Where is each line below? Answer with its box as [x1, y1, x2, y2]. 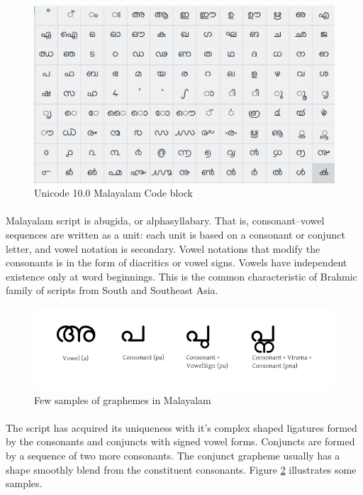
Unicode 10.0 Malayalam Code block [34, 185, 193, 200]
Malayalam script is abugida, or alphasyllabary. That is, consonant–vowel [6, 213, 325, 228]
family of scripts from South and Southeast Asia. [6, 283, 218, 298]
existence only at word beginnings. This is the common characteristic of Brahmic [6, 268, 357, 283]
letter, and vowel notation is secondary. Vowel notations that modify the [6, 241, 320, 256]
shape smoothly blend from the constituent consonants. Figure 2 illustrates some [6, 462, 357, 477]
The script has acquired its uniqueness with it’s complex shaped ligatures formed [6, 420, 357, 435]
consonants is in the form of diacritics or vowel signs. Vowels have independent [6, 255, 347, 270]
